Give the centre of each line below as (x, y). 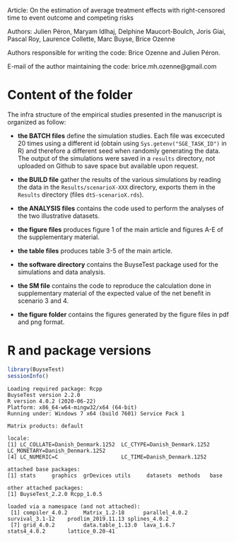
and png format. (41, 322)
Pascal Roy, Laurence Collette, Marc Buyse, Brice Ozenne (91, 39)
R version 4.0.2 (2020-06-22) (52, 401)
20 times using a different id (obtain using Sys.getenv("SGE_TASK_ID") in (122, 143)
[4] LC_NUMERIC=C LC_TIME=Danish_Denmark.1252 (107, 457)
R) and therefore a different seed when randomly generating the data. (119, 151)
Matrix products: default (45, 426)
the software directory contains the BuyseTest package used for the (118, 264)
